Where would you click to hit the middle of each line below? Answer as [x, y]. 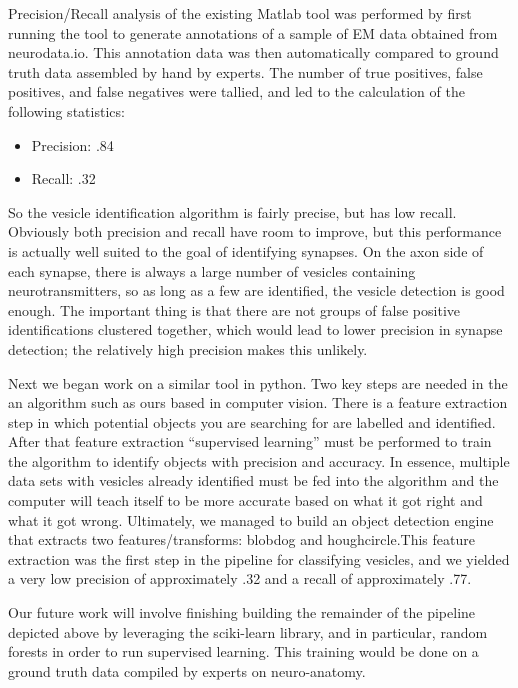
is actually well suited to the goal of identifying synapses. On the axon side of [246, 250]
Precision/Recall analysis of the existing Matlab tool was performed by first [240, 13]
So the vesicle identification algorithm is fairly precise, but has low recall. [232, 211]
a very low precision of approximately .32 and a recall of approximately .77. [240, 578]
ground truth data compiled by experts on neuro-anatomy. [187, 670]
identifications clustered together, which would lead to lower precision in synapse [255, 329]
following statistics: [66, 110]
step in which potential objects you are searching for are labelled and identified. [252, 421]
